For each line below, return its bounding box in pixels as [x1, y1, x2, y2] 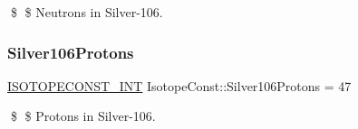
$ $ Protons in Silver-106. [10, 106, 156, 125]
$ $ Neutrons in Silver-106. [10, 3, 163, 21]
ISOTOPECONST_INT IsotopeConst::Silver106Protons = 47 [7, 76, 352, 95]
